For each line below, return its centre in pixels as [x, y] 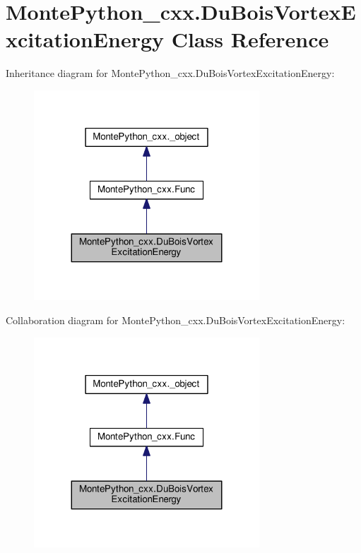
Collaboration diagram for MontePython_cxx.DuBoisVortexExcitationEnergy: [176, 320]
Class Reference [250, 39]
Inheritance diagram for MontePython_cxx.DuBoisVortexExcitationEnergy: [170, 73]
